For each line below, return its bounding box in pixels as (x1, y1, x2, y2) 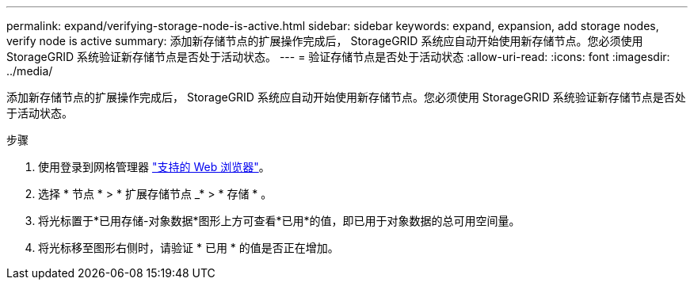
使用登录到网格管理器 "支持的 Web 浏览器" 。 (38, 160, 270, 174)
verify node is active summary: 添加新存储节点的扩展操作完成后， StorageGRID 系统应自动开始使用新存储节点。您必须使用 (6, 34, 643, 48)
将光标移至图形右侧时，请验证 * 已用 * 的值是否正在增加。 (38, 241, 339, 254)
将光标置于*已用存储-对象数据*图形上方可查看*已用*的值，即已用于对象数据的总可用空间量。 (38, 214, 520, 227)
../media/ (6, 64, 53, 78)
